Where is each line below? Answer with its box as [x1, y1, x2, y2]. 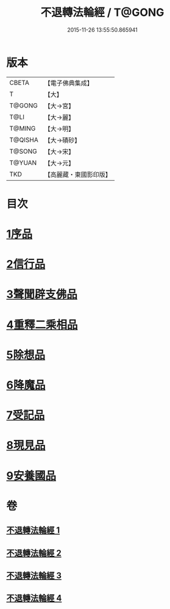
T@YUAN [9, 158, 37, 167]
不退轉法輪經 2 [6, 547, 62, 558]
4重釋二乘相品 [6, 318, 78, 331]
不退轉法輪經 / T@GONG [40, 5, 165, 20]
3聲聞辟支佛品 [6, 287, 78, 301]
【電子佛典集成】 [44, 79, 93, 87]
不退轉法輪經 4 [6, 593, 62, 604]
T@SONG [9, 147, 38, 156]
